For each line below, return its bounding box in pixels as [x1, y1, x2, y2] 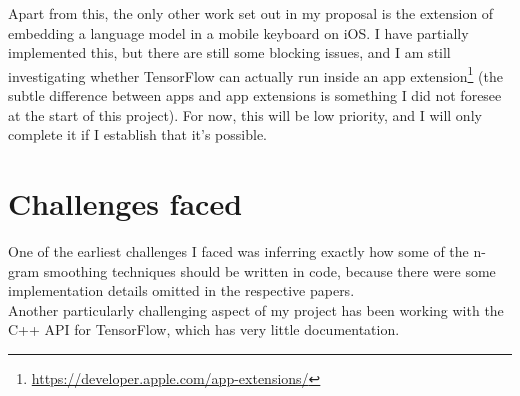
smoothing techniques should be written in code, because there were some [43, 260, 496, 281]
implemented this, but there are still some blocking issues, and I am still [8, 42, 451, 63]
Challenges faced [8, 183, 243, 223]
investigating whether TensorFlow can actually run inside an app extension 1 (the [8, 62, 503, 86]
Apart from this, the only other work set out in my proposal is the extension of [8, 3, 494, 23]
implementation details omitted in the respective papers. [8, 280, 355, 301]
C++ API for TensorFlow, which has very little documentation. [8, 319, 400, 340]
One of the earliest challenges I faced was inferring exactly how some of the [8, 240, 469, 261]
